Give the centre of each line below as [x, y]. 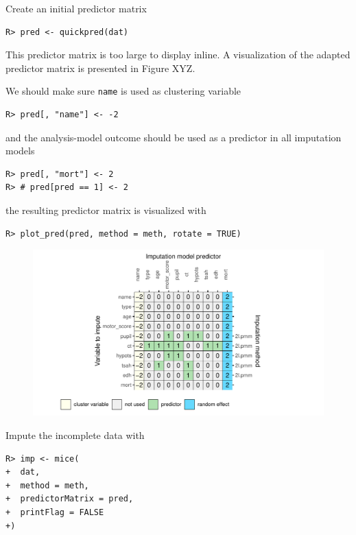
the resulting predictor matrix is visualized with [106, 210]
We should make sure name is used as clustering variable [123, 91]
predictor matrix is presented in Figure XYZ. [100, 68]
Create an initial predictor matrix [76, 8]
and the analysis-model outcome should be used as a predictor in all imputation [174, 137]
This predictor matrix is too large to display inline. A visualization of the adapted [178, 55]
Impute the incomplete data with [75, 435]
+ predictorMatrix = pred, [70, 499]
